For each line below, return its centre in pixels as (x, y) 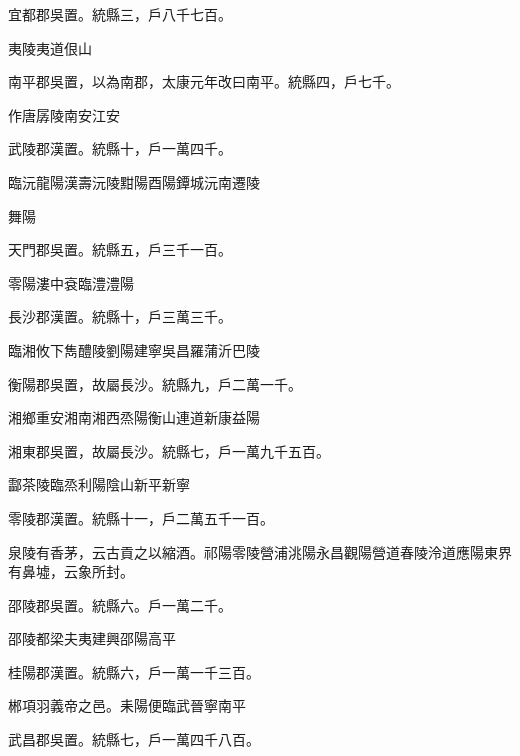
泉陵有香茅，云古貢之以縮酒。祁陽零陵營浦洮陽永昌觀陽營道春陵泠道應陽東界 (260, 551)
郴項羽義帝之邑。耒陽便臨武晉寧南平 (127, 705)
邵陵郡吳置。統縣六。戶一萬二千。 (120, 604)
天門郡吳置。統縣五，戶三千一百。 (120, 249)
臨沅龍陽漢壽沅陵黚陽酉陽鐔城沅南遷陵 (134, 181)
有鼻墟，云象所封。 (71, 571)
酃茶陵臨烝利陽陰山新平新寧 (99, 484)
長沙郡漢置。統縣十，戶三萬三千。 (120, 316)
